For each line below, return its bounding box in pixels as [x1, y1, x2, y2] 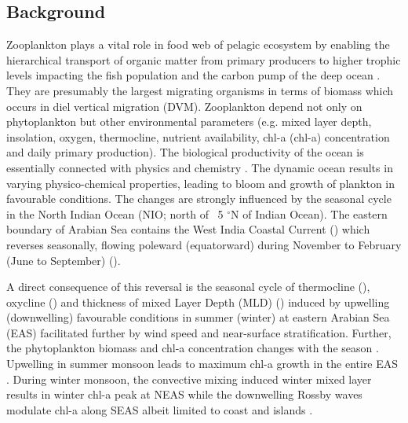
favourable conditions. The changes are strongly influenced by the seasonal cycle [6, 190, 392, 207]
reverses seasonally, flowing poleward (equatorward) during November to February [6, 236, 402, 252]
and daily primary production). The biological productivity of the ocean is [6, 144, 364, 160]
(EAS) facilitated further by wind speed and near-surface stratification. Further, [6, 324, 392, 340]
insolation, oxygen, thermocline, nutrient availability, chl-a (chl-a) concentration [6, 128, 390, 145]
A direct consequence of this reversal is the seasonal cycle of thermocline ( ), [6, 278, 370, 295]
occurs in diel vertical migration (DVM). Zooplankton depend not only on [6, 97, 362, 114]
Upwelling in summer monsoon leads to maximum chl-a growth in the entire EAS [6, 355, 399, 372]
